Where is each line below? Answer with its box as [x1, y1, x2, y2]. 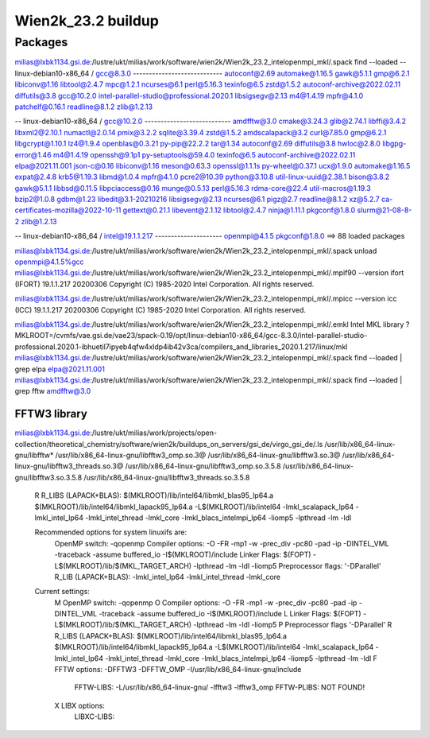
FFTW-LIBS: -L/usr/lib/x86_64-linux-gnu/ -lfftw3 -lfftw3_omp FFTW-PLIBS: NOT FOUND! [74, 682, 365, 692]
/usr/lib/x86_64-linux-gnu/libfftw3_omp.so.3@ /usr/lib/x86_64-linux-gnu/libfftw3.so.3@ [55, 450, 341, 460]
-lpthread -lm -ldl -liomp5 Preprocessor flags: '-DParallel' [193, 561, 381, 570]
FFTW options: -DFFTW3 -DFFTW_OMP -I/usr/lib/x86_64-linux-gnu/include [54, 665, 302, 674]
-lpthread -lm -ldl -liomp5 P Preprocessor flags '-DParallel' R [193, 620, 392, 630]
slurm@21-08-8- [357, 205, 412, 215]
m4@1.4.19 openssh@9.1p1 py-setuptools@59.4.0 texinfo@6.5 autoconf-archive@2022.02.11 [52, 150, 356, 159]
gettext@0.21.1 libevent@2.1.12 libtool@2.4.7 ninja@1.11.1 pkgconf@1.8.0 [122, 205, 356, 215]
